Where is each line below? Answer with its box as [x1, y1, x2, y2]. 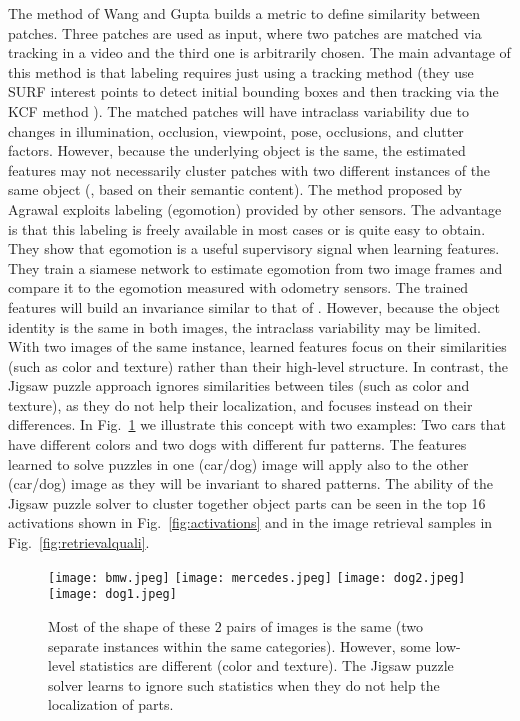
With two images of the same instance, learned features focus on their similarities [8, 336, 507, 357]
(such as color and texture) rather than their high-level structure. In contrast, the [8, 355, 508, 376]
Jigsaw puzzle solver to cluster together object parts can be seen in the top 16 [8, 492, 486, 513]
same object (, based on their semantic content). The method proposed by [8, 179, 463, 200]
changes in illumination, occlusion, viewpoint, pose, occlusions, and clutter [8, 120, 464, 141]
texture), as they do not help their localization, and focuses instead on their [8, 394, 473, 415]
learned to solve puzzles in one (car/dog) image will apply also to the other [8, 453, 469, 474]
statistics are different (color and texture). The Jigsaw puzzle [79, 655, 454, 676]
